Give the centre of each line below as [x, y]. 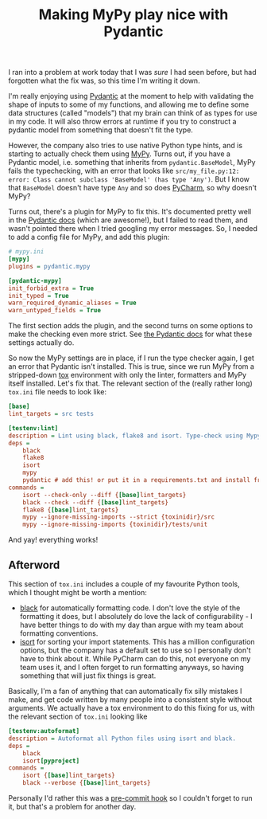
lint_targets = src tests [51, 414]
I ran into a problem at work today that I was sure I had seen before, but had [132, 72]
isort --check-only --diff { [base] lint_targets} [104, 495]
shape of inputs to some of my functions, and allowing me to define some [129, 104]
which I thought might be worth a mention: [77, 592]
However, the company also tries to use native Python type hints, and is [126, 146]
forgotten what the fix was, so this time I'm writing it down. [104, 80]
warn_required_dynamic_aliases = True [72, 303]
